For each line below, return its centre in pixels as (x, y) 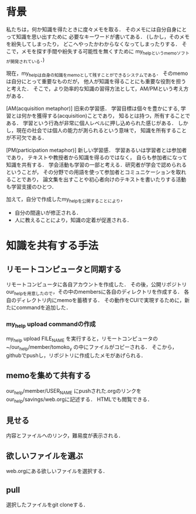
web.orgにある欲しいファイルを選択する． (57, 471)
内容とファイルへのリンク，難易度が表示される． (65, 436)
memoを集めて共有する (49, 376)
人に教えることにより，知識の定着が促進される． (73, 220)
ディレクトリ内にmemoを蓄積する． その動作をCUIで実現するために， (100, 300)
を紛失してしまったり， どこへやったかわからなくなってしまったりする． (93, 44)
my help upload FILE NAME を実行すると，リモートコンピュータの (82, 339)
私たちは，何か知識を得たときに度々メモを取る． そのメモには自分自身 (91, 29)
